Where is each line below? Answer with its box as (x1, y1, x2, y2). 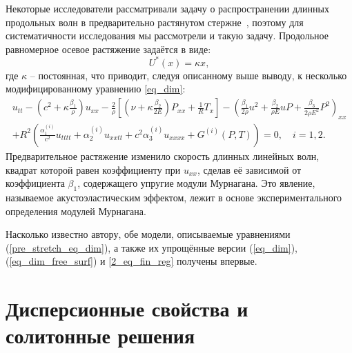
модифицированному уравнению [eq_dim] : (6, 81, 186, 96)
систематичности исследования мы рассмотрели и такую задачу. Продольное (6, 28, 329, 43)
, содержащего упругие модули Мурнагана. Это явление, (77, 176, 315, 190)
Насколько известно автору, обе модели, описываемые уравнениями (6, 227, 291, 241)
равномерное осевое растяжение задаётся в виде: (6, 41, 211, 56)
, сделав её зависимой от (197, 162, 302, 176)
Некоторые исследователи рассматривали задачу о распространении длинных (6, 1, 329, 15)
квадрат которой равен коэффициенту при (6, 162, 181, 176)
